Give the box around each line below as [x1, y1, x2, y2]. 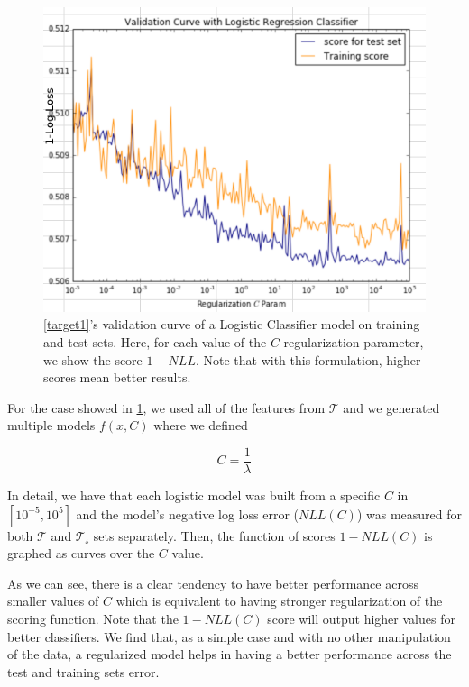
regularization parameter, [283, 333, 424, 352]
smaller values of [7, 591, 99, 610]
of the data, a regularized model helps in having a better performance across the [7, 645, 452, 664]
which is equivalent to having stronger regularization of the [115, 591, 443, 610]
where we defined [153, 416, 248, 435]
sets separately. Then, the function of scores [93, 526, 336, 545]
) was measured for [356, 504, 462, 523]
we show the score [43, 350, 143, 369]
